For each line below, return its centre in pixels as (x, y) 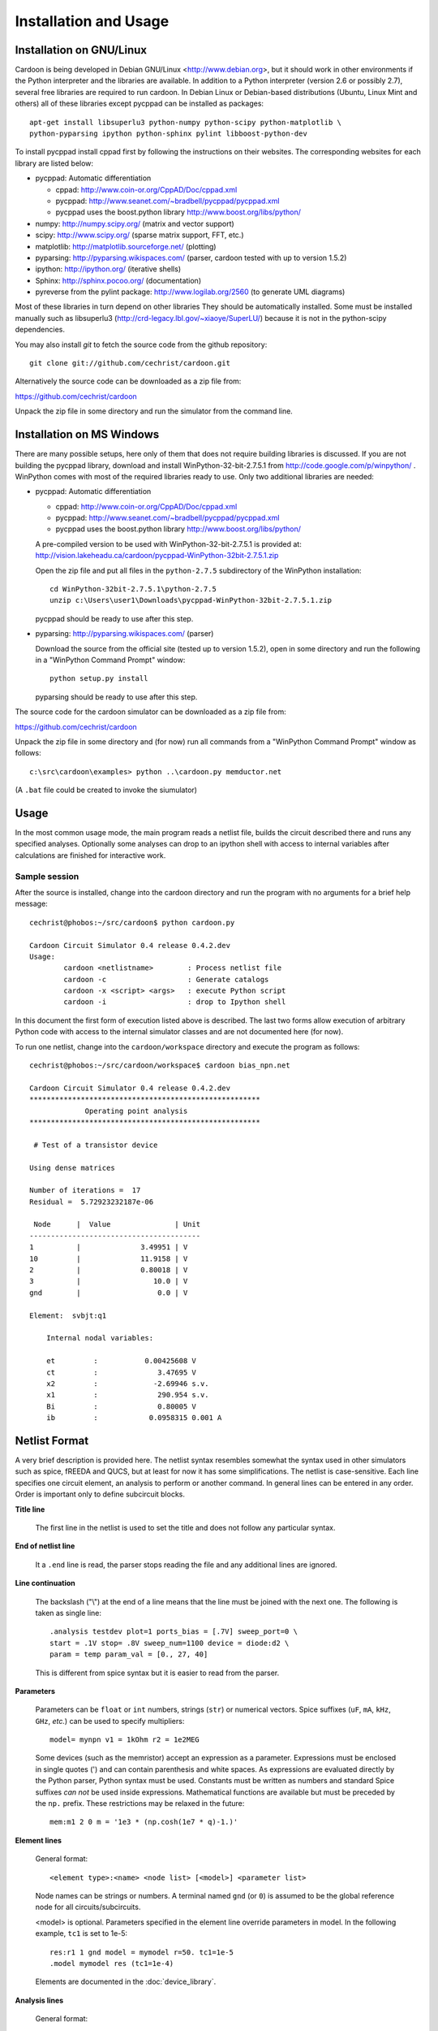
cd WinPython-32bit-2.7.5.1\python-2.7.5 (133, 589)
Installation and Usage (92, 21)
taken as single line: (68, 1613)
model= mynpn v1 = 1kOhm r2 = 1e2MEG (125, 1740)
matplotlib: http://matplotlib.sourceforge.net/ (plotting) (126, 246)
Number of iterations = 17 (85, 1191)
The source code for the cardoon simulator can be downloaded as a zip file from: (151, 712)
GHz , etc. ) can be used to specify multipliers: (110, 1721)
